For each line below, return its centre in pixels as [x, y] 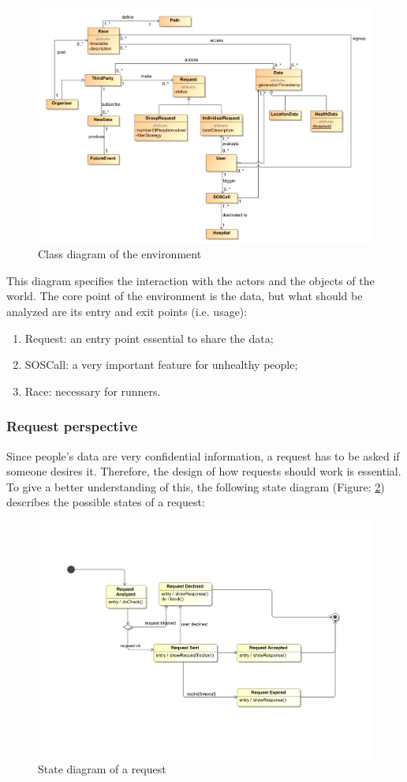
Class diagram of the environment [120, 254]
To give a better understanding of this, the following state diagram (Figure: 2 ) [196, 486]
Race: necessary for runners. [93, 391]
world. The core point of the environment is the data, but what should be [185, 296]
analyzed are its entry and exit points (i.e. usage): [127, 312]
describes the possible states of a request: [106, 502]
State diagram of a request [102, 769]
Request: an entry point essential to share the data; [149, 338]
